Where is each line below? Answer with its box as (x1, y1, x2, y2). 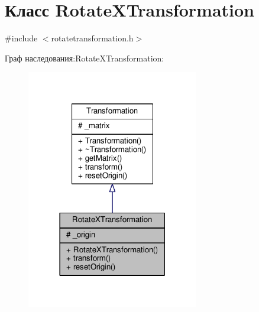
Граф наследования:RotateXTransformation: (5, 51, 164, 64)
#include (5, 32, 38, 44)
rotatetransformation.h (51, 32, 134, 44)
